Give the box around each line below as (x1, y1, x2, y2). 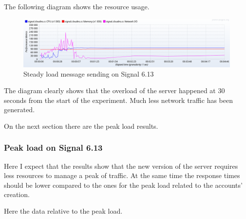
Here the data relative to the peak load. (4, 205, 123, 216)
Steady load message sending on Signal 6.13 (23, 69, 154, 79)
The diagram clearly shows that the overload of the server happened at (4, 85, 216, 95)
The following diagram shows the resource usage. (4, 1, 150, 11)
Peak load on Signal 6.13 (4, 141, 103, 154)
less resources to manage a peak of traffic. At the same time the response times (4, 170, 240, 180)
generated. (4, 104, 35, 115)
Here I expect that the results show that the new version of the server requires (4, 160, 238, 171)
